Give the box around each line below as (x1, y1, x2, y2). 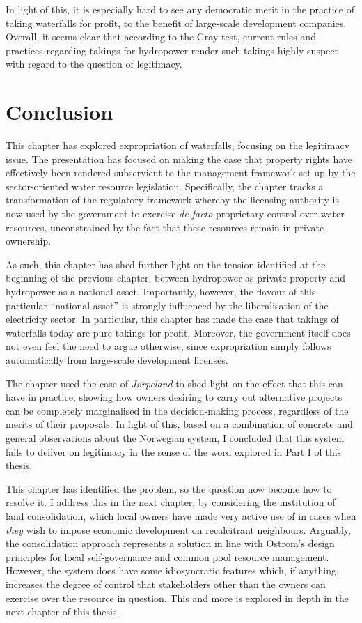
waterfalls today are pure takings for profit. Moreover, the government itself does (6, 325, 351, 339)
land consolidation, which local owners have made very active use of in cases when (6, 508, 356, 523)
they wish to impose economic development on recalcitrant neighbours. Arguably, (6, 522, 351, 537)
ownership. (6, 233, 52, 248)
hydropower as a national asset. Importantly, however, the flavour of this (6, 284, 316, 299)
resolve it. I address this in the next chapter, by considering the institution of (6, 495, 336, 509)
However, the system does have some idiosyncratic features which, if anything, (6, 563, 339, 578)
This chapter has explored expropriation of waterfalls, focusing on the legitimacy (6, 138, 350, 153)
